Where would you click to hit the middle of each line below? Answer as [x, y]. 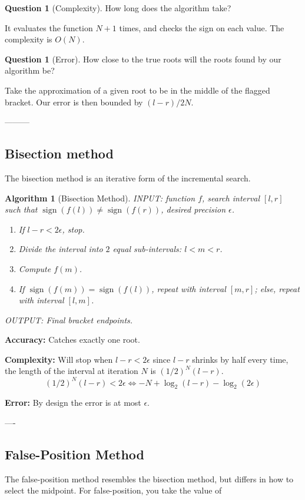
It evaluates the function [49, 27]
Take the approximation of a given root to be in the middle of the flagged [137, 90]
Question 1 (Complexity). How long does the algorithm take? [118, 8]
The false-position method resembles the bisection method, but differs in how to [149, 479]
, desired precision [193, 209]
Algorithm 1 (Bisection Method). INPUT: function [100, 198]
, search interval [231, 198]
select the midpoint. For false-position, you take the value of [113, 490]
